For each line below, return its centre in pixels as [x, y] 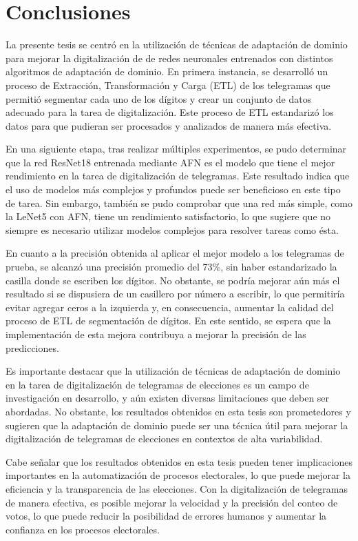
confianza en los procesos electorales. [83, 529]
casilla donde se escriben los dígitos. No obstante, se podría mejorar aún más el [173, 280]
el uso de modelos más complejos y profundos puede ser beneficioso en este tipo [173, 189]
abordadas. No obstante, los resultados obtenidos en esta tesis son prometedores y [178, 411]
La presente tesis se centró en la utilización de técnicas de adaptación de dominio [177, 45]
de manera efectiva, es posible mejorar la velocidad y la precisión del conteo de [172, 502]
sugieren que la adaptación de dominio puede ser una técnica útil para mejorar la [177, 425]
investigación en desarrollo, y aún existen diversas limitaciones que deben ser [168, 398]
